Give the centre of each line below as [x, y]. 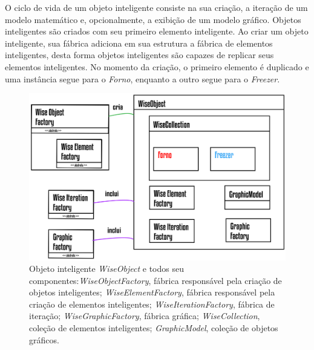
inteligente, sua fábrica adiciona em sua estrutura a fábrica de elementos [139, 43]
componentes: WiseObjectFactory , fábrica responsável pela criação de [155, 280]
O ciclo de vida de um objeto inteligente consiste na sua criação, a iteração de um [156, 7]
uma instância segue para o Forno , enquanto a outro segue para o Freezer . [142, 78]
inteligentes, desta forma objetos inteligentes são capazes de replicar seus [139, 55]
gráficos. [44, 339]
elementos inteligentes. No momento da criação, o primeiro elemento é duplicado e [157, 66]
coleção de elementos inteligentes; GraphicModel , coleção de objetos [154, 328]
